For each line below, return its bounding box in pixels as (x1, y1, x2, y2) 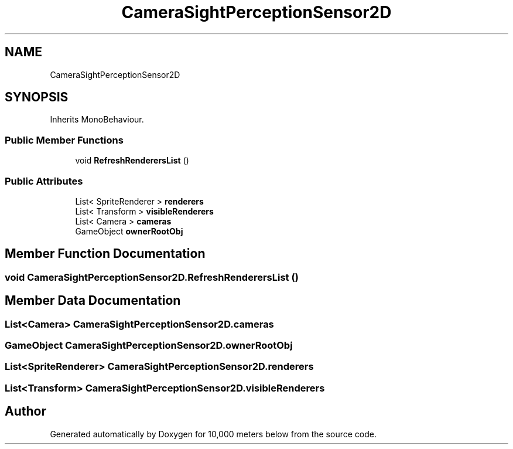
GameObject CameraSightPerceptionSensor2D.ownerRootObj (5, 339, 293, 351)
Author (5, 404, 46, 419)
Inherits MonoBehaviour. (50, 114, 144, 125)
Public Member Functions (5, 134, 124, 146)
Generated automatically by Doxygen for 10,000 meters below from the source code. (50, 428, 377, 439)
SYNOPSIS (5, 90, 69, 105)
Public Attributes (5, 175, 83, 187)
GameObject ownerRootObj (75, 226, 183, 236)
